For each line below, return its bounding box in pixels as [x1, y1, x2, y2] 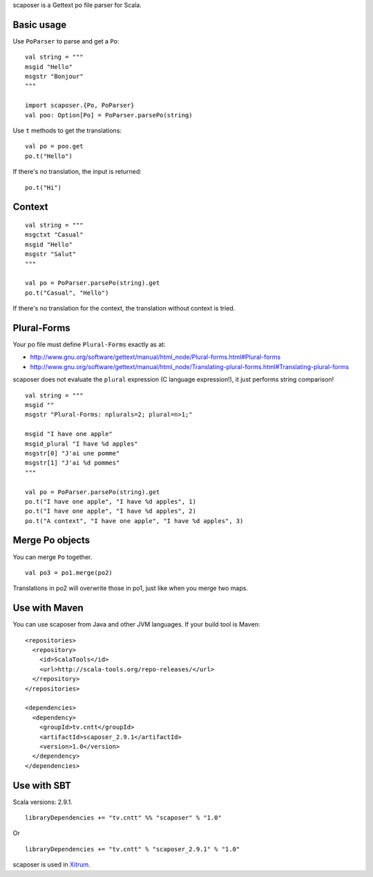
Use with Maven [12, 602, 84, 614]
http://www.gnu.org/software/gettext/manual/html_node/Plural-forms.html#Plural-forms [30, 353, 281, 362]
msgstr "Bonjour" [25, 72, 84, 81]
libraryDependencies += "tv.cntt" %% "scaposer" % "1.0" [25, 814, 222, 822]
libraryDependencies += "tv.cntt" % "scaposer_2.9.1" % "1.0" [25, 845, 240, 853]
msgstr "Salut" [25, 250, 77, 258]
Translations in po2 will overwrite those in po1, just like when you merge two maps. [12, 584, 249, 593]
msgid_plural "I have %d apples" [25, 440, 138, 448]
